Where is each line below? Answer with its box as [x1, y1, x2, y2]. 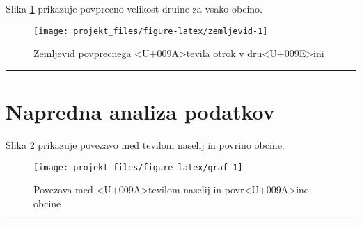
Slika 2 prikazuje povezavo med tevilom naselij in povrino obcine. [6, 137, 285, 152]
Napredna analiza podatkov [6, 97, 275, 126]
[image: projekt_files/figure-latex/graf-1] [33, 162, 243, 172]
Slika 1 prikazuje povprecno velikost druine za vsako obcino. [6, 1, 262, 15]
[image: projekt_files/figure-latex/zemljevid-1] [33, 26, 268, 36]
